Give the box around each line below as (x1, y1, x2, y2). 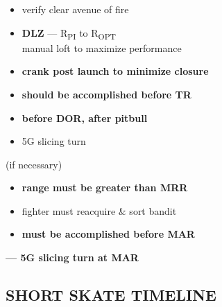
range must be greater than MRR (22, 180, 188, 195)
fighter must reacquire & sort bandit (22, 203, 177, 218)
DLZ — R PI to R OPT (22, 25, 116, 42)
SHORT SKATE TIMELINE (6, 284, 216, 306)
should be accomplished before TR (22, 87, 191, 101)
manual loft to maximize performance (22, 40, 182, 55)
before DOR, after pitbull (22, 110, 148, 125)
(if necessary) (6, 157, 62, 171)
